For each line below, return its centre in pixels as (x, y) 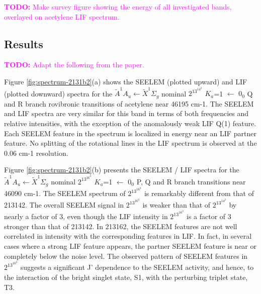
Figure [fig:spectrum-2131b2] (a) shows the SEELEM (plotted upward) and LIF (126, 81)
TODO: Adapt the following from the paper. (74, 65)
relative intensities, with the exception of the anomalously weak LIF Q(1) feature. (130, 123)
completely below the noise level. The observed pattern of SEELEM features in (126, 256)
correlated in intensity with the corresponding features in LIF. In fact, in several (128, 236)
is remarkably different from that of (199, 193)
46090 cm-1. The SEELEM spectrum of (65, 193)
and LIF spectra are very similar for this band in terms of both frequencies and (126, 113)
